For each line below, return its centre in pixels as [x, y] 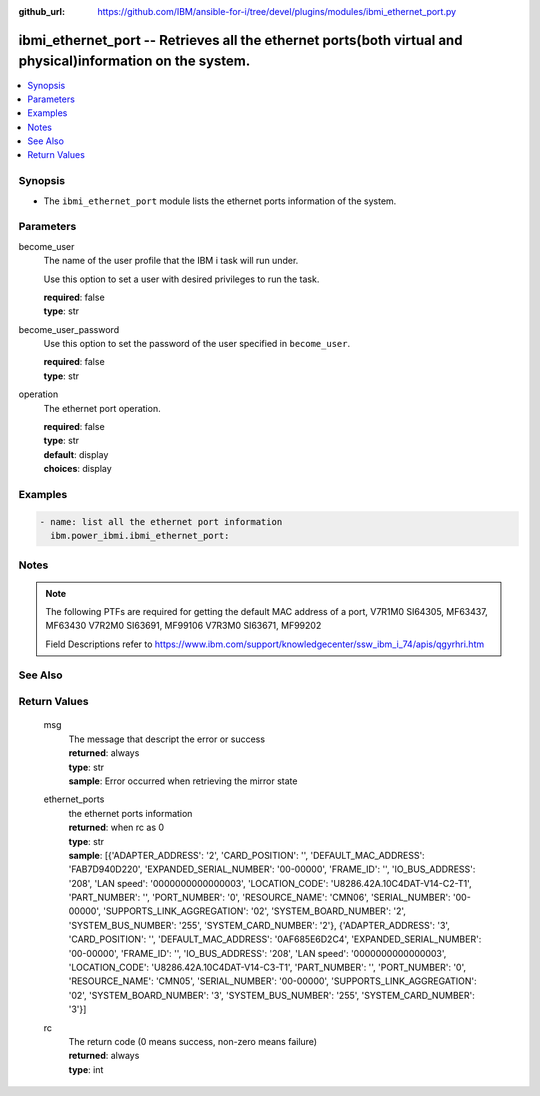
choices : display [77, 469]
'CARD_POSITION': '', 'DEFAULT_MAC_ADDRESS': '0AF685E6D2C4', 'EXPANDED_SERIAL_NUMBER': [275, 939]
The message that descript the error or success [166, 739]
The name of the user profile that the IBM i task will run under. [171, 261]
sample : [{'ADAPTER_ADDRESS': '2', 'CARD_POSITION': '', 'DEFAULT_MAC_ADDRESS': [246, 855]
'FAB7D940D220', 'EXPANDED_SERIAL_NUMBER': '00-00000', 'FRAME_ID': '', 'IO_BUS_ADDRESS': [272, 869]
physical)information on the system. [134, 61]
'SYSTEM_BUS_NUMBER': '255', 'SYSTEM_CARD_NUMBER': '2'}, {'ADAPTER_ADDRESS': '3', [259, 925]
